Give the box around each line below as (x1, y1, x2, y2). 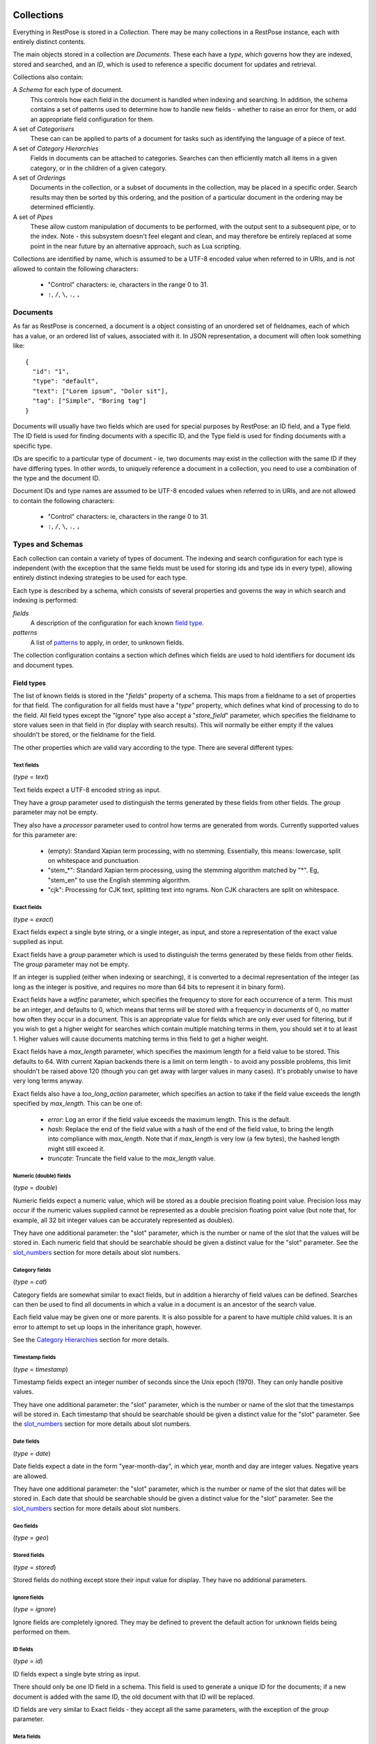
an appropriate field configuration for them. (30, 115, 155, 123)
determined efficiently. (30, 203, 95, 211)
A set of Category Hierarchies (13, 144, 99, 153)
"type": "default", (32, 377, 99, 385)
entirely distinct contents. (13, 37, 86, 45)
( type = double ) (13, 1183, 58, 1192)
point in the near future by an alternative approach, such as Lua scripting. (30, 241, 242, 250)
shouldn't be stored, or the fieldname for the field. (13, 730, 156, 739)
